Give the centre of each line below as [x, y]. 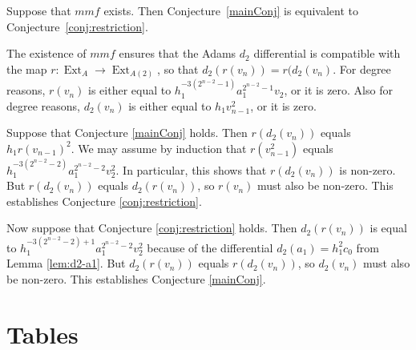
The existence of [46, 53]
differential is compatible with [327, 53]
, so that [178, 68]
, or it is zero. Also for [338, 90]
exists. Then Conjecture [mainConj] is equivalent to [231, 10]
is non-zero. [368, 169]
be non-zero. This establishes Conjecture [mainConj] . [136, 279]
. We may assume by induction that [159, 148]
